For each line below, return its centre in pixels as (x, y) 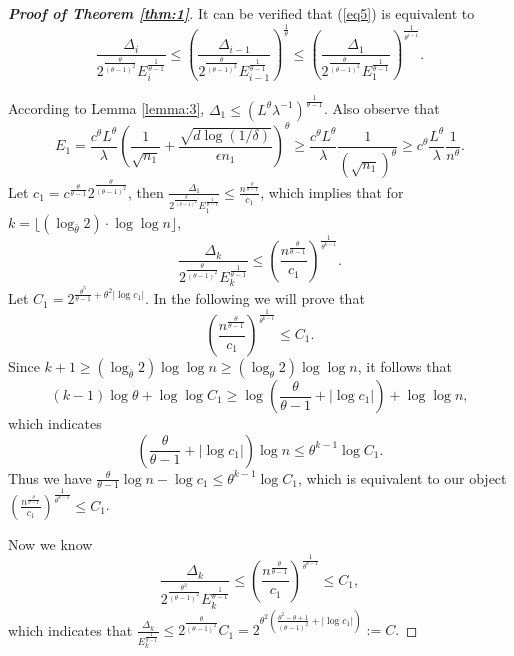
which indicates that (70, 629)
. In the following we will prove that (255, 298)
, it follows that (404, 366)
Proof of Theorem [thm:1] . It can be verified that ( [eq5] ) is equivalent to (241, 13)
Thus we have (50, 477)
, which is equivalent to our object (402, 477)
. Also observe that (381, 108)
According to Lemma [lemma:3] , (106, 108)
